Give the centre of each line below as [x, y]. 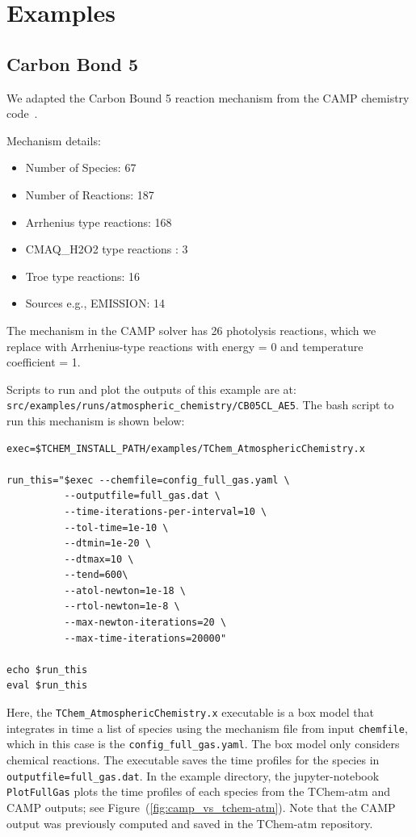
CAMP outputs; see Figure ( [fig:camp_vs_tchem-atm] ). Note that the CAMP [201, 807]
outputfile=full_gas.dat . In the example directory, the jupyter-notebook [193, 775]
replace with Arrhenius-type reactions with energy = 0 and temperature [185, 346]
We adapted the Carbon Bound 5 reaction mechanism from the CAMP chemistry [208, 97]
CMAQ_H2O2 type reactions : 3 [107, 249]
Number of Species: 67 [81, 167]
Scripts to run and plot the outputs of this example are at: [151, 389]
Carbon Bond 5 [72, 63]
